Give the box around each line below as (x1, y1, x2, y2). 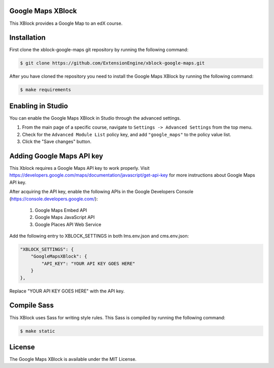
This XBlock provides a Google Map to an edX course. (9, 20, 123, 26)
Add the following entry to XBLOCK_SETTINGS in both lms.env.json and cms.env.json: (9, 233, 189, 239)
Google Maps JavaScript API (35, 214, 95, 220)
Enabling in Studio (9, 101, 68, 110)
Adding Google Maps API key (9, 152, 104, 160)
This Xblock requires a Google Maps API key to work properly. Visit (9, 165, 150, 171)
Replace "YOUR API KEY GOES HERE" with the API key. (9, 288, 125, 294)
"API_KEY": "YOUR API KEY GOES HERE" (41, 261, 135, 266)
